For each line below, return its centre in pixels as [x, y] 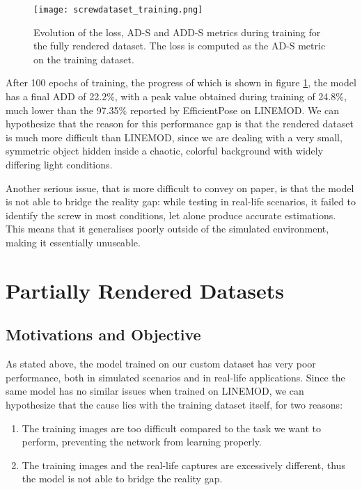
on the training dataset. [84, 59]
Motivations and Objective [103, 334]
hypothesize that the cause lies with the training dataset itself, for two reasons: [174, 404]
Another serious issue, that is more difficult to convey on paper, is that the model [180, 188]
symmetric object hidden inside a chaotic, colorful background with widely [165, 151]
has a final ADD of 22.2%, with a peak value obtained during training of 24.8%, [176, 96]
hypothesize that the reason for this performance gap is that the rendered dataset [180, 124]
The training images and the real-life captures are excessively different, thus [183, 465]
